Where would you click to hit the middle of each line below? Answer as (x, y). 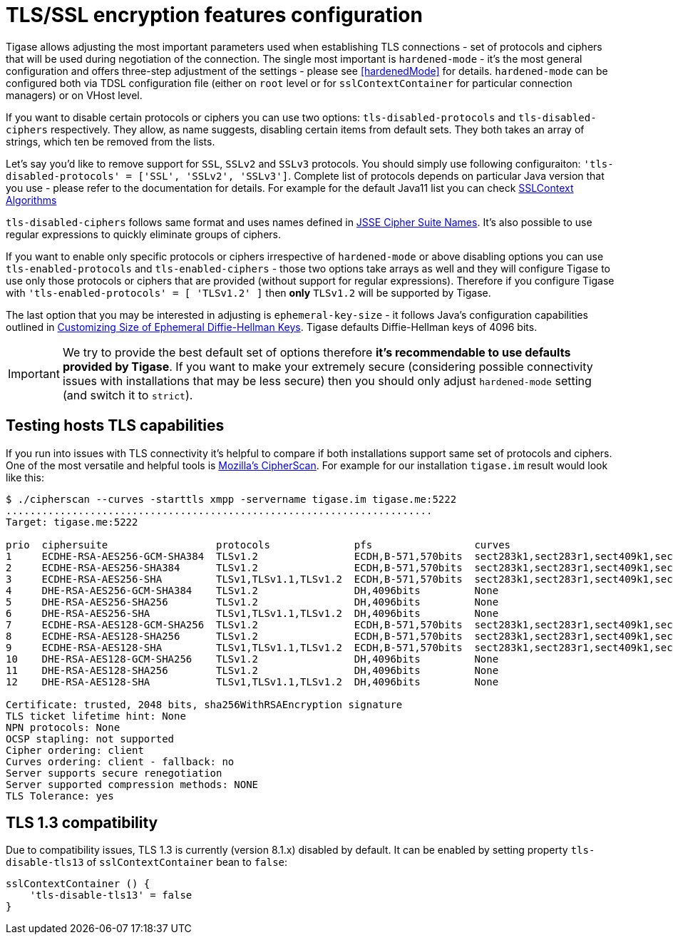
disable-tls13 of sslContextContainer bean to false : (147, 862)
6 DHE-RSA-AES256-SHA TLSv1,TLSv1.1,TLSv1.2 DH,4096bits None (252, 613)
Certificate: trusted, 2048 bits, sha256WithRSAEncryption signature (204, 704)
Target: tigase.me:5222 (72, 522)
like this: (25, 477)
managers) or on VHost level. (74, 95)
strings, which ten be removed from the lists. (111, 141)
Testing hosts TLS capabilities (115, 426)
